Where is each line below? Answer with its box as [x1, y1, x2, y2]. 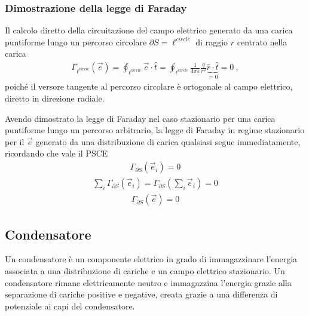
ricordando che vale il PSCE [5, 147, 108, 159]
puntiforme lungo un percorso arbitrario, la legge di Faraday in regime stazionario [5, 124, 305, 136]
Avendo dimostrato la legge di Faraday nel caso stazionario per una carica [5, 112, 276, 124]
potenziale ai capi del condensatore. [5, 299, 135, 312]
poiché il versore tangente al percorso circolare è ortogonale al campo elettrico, [5, 80, 293, 93]
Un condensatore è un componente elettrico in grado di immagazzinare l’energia [5, 253, 298, 265]
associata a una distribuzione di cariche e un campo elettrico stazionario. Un [5, 264, 285, 277]
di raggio [195, 35, 228, 48]
